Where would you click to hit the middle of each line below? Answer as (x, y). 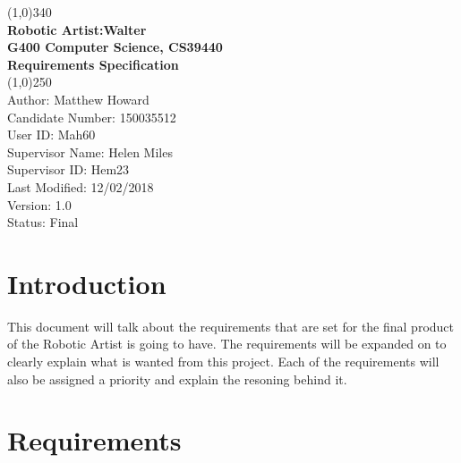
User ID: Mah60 (51, 135)
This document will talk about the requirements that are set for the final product (230, 326)
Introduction (87, 283)
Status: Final (43, 222)
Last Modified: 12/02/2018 (81, 186)
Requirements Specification (93, 64)
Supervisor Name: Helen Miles (90, 152)
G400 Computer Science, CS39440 (115, 47)
